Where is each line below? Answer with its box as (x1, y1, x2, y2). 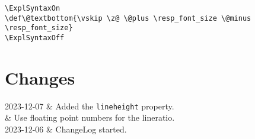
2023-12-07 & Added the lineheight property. (5, 99, 174, 112)
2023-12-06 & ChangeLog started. (5, 123, 127, 135)
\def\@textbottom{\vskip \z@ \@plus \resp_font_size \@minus (5, 14, 251, 22)
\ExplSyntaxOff (5, 33, 65, 42)
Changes (5, 65, 75, 89)
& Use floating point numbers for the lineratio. (5, 111, 175, 124)
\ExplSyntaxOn (5, 4, 60, 12)
